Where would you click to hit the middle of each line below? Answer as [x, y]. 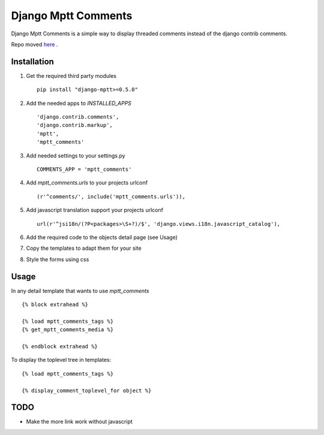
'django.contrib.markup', [75, 125]
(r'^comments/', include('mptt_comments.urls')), [111, 197]
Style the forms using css [58, 259]
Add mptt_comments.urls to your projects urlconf [87, 183]
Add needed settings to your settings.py [76, 155]
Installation [32, 61]
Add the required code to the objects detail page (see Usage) [102, 237]
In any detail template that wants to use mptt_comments [80, 291]
